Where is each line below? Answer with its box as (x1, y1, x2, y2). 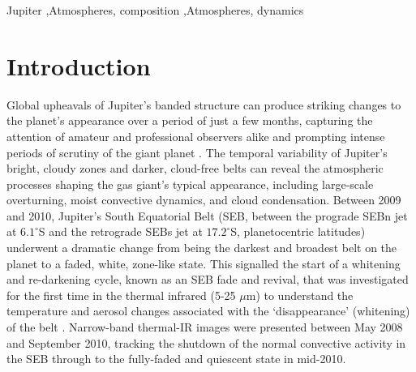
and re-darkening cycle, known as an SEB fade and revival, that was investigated (6, 271, 409, 288)
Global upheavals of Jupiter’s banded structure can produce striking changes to (6, 96, 401, 113)
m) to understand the (246, 286, 354, 303)
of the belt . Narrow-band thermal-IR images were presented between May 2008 (6, 319, 403, 336)
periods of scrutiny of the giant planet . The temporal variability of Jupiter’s (6, 143, 388, 160)
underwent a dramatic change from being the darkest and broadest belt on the (6, 239, 397, 256)
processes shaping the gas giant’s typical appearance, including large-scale (6, 175, 374, 192)
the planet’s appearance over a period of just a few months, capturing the (6, 112, 373, 129)
